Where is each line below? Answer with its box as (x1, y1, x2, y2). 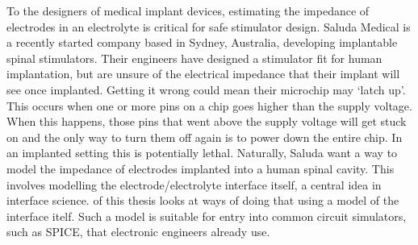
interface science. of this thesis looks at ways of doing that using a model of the (6, 192, 399, 209)
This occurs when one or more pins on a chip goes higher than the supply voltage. (6, 97, 412, 114)
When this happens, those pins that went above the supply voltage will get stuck (6, 113, 407, 130)
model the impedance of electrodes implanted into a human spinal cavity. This (6, 160, 395, 176)
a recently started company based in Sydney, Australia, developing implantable (6, 34, 398, 51)
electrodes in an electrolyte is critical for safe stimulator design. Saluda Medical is (6, 18, 411, 35)
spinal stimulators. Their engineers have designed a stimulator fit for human (6, 49, 382, 66)
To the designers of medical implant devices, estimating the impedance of (6, 2, 370, 19)
